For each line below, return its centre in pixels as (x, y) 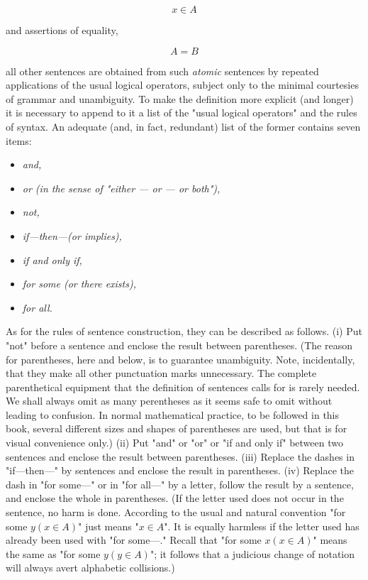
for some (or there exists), (79, 284)
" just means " (108, 526)
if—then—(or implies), (72, 235)
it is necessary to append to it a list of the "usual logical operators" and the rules (182, 113)
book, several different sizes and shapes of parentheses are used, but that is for (177, 428)
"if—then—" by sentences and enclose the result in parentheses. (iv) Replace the (180, 470)
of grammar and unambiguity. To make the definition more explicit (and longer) (180, 98)
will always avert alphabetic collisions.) (90, 568)
